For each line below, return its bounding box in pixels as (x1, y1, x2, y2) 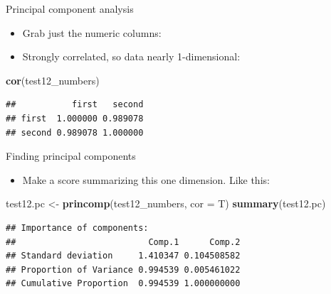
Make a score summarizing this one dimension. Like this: (22, 172, 270, 187)
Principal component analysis (6, 1, 134, 16)
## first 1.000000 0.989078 (6, 113, 144, 124)
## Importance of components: (6, 222, 149, 233)
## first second (6, 99, 144, 110)
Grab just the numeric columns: (22, 25, 162, 40)
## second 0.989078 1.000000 (6, 127, 144, 138)
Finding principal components (6, 148, 136, 163)
